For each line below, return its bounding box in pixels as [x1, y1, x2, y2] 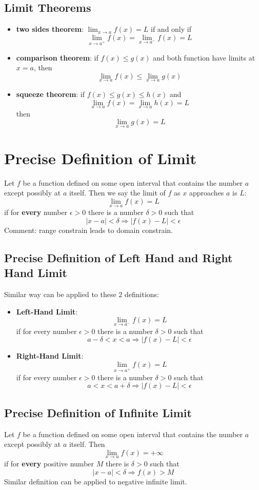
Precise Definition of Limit [4, 147, 197, 168]
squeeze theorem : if [16, 88, 85, 99]
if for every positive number [4, 458, 94, 469]
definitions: [124, 288, 159, 299]
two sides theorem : [16, 24, 84, 34]
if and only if [151, 24, 191, 34]
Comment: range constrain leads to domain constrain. [4, 224, 173, 235]
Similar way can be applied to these [4, 288, 116, 299]
